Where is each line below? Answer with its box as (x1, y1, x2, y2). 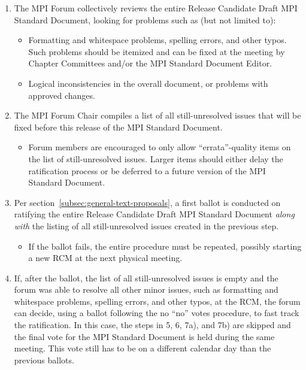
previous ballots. (14, 353, 74, 366)
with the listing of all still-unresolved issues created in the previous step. (14, 219, 279, 232)
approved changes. (28, 89, 95, 101)
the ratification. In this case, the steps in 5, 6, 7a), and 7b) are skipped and (14, 319, 291, 331)
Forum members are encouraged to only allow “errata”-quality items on (28, 141, 291, 153)
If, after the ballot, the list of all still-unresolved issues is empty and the (14, 271, 278, 284)
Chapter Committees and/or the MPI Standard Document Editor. (28, 57, 272, 69)
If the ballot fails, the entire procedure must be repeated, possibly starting (28, 239, 302, 252)
